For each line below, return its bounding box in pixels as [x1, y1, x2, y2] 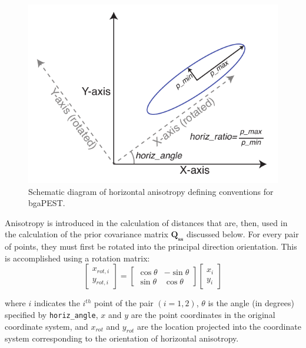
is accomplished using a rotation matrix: [5, 251, 150, 264]
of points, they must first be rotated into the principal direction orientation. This [5, 240, 297, 253]
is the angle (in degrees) [208, 297, 294, 309]
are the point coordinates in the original [131, 308, 275, 320]
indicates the [34, 297, 80, 309]
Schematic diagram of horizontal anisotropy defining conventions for [28, 185, 274, 197]
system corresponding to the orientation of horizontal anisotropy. [5, 332, 239, 344]
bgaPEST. [28, 197, 65, 209]
